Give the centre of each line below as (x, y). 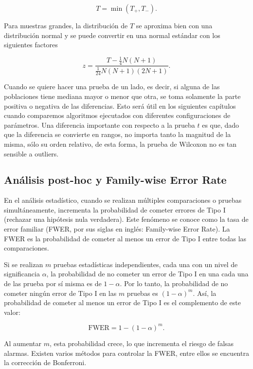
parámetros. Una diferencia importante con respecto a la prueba (99, 125)
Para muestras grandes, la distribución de (66, 25)
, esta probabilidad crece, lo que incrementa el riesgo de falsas (142, 343)
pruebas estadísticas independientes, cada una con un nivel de (145, 264)
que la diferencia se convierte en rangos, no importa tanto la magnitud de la (117, 134)
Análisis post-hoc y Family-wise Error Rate (115, 180)
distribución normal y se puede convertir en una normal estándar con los (112, 35)
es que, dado (221, 125)
